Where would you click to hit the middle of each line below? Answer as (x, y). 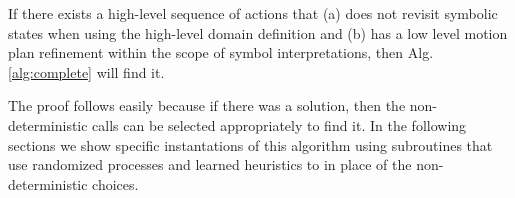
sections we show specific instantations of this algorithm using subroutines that (250, 144)
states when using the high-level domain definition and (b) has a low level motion (258, 32)
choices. (115, 183)
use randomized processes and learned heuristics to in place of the (210, 164)
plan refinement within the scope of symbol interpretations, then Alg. (221, 52)
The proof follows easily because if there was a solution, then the (207, 105)
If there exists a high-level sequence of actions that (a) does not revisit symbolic (253, 13)
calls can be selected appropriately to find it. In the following (279, 124)
